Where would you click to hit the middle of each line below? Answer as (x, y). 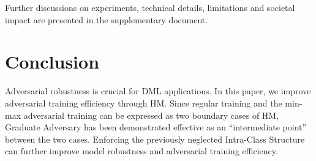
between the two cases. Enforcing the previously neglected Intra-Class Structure (155, 139)
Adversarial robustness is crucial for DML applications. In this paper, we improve (158, 91)
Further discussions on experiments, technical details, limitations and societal (150, 7)
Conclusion (52, 62)
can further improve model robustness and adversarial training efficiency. (141, 151)
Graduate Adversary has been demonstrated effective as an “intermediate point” (156, 127)
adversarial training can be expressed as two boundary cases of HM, (151, 115)
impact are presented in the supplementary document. (107, 19)
